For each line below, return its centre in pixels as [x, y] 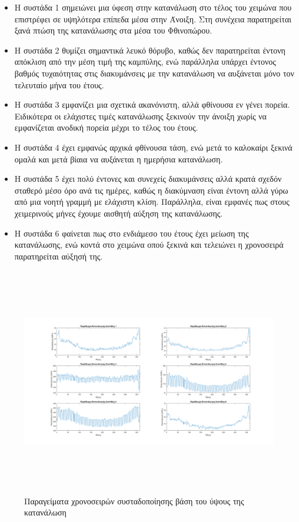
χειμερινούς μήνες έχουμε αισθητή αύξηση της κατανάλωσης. [119, 213]
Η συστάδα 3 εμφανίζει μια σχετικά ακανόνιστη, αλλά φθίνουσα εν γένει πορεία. [152, 104]
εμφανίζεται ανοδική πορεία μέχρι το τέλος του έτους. [106, 127]
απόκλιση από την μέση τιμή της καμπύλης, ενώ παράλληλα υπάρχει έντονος [145, 61]
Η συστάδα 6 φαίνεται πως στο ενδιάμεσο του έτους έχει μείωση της [132, 233]
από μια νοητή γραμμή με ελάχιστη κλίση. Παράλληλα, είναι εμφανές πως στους [152, 202]
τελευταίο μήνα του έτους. [59, 84]
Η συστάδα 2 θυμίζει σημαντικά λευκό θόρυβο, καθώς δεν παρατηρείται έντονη [150, 50]
